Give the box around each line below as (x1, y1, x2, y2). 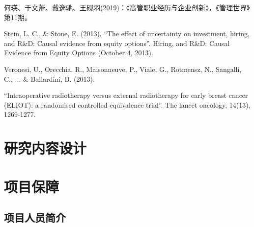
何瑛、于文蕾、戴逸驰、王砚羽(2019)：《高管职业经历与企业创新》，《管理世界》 (4, 2, 250, 12)
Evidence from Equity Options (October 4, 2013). (4, 47, 153, 58)
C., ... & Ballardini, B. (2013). (4, 73, 95, 84)
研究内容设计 (4, 138, 87, 158)
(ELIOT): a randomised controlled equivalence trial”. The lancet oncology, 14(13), (4, 99, 251, 110)
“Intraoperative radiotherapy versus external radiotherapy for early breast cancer (4, 90, 248, 100)
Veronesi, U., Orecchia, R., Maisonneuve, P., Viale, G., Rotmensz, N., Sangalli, (4, 64, 242, 74)
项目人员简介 (4, 210, 66, 225)
